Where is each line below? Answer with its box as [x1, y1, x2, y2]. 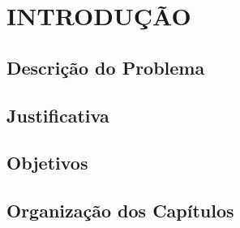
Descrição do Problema [6, 54, 205, 80]
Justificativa [6, 102, 109, 127]
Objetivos [6, 150, 88, 175]
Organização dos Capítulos [6, 198, 234, 223]
